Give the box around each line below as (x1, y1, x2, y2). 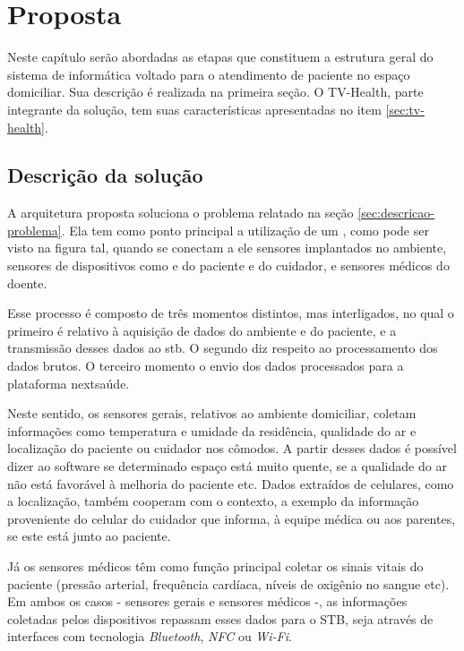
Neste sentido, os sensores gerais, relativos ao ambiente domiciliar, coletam (7, 404, 417, 423)
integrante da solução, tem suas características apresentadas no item (7, 99, 382, 118)
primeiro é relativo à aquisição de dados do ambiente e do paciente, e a (7, 321, 397, 339)
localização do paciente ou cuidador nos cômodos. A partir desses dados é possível (7, 439, 457, 458)
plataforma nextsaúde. (7, 373, 130, 392)
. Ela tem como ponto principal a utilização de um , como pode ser (61, 220, 429, 239)
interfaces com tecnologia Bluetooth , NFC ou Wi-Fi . (7, 627, 292, 646)
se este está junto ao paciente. (7, 527, 171, 545)
